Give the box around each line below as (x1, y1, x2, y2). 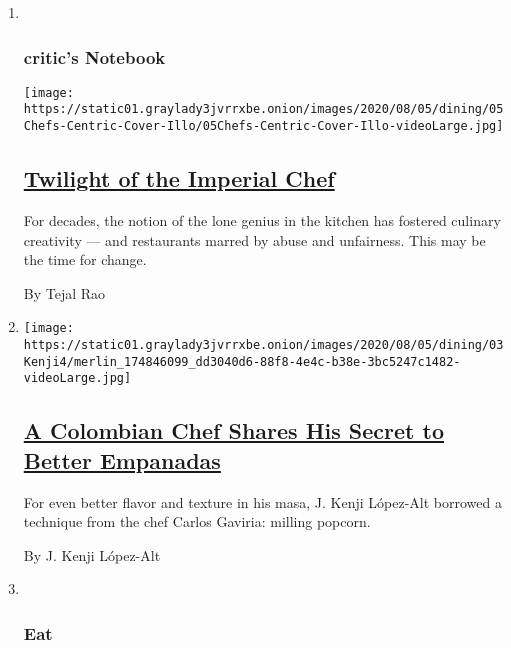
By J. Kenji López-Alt (23, 544, 161, 565)
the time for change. (23, 249, 147, 270)
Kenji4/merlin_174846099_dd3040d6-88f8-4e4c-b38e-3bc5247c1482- (23, 354, 461, 369)
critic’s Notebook (23, 44, 166, 69)
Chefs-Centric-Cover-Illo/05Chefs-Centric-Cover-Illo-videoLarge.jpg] (23, 119, 504, 134)
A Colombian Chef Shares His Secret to (23, 415, 444, 446)
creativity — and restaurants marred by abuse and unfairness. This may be (23, 229, 486, 250)
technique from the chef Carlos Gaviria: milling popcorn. (23, 511, 371, 532)
